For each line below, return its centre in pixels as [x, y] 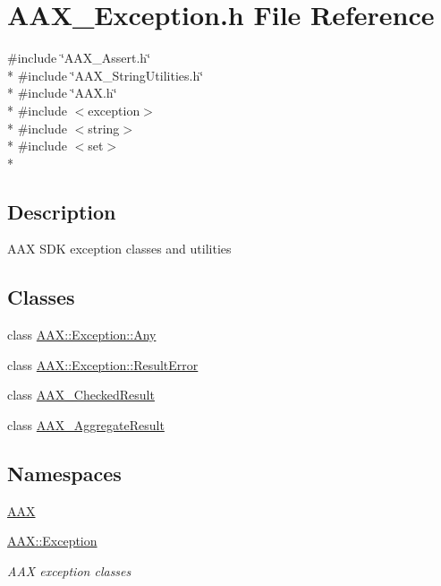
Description [62, 211]
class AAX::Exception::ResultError [103, 364]
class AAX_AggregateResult [86, 425]
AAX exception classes [69, 571]
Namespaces [64, 474]
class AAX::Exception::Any [82, 335]
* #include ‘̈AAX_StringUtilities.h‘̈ [106, 75]
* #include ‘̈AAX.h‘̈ [62, 93]
